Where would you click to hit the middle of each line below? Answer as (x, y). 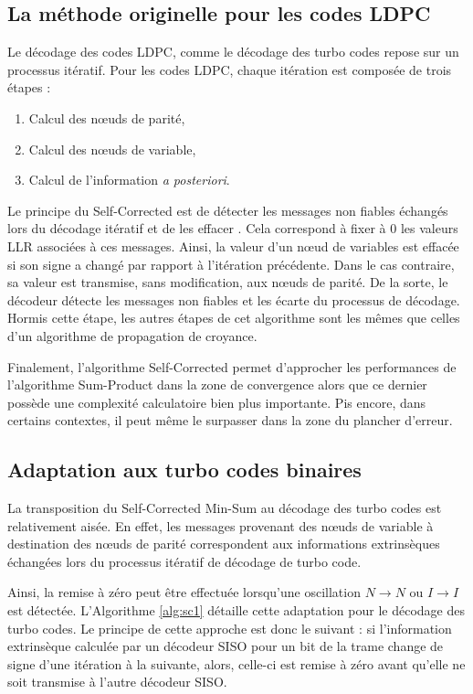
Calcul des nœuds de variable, (112, 149)
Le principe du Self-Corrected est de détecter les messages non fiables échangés (228, 210)
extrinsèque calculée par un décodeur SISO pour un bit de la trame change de (226, 646)
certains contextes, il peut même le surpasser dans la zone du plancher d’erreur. (230, 420)
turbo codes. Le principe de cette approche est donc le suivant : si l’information (230, 628)
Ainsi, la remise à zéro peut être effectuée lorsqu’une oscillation (184, 592)
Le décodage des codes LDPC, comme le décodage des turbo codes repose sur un (233, 52)
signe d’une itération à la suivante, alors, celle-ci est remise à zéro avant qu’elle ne (236, 663)
